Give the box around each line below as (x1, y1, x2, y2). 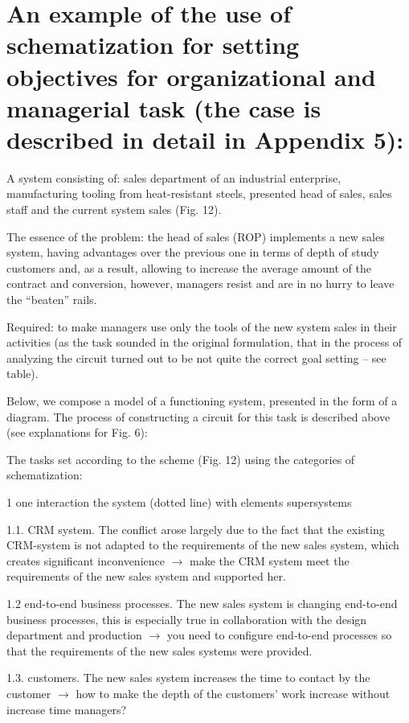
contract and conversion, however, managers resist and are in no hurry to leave (6, 275, 395, 292)
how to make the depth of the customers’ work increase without (76, 684, 391, 701)
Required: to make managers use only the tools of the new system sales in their (6, 318, 397, 335)
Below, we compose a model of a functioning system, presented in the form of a (6, 392, 398, 409)
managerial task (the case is (6, 91, 321, 124)
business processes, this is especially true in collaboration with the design (6, 610, 367, 627)
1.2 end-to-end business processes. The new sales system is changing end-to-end (6, 594, 398, 611)
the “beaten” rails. (6, 291, 97, 308)
